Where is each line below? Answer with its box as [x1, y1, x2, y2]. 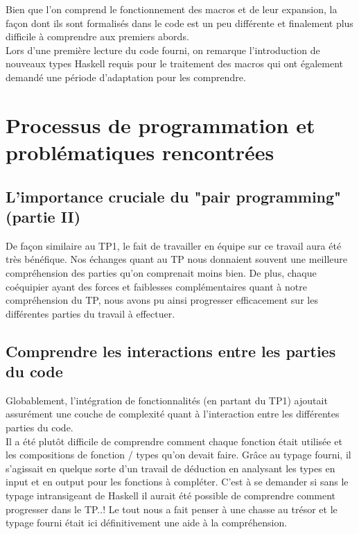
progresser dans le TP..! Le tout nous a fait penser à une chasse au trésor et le [6, 501, 338, 516]
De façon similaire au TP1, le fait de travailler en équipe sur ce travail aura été [6, 238, 342, 252]
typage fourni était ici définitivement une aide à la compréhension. [6, 515, 288, 530]
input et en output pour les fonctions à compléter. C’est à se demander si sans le [6, 474, 349, 489]
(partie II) [6, 205, 81, 227]
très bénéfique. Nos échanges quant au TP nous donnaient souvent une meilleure [6, 252, 347, 266]
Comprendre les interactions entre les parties [6, 340, 336, 361]
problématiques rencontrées [6, 137, 274, 166]
